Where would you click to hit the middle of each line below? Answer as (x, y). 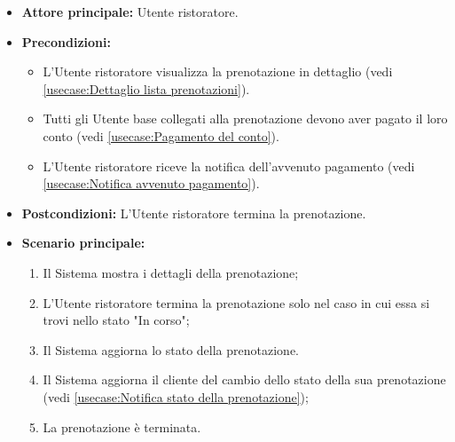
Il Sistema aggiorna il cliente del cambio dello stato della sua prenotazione (244, 379)
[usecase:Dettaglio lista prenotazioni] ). (146, 88)
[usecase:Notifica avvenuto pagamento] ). (151, 183)
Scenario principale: (83, 243)
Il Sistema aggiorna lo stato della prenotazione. (171, 349)
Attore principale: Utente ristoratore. (130, 12)
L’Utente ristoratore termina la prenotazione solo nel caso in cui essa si (236, 302)
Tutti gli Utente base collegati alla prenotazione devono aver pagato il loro (245, 118)
